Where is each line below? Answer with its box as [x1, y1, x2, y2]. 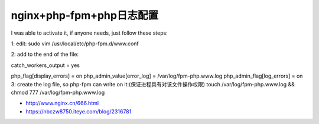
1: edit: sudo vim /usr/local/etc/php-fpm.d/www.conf [11, 40, 139, 47]
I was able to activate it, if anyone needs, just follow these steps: [11, 29, 168, 36]
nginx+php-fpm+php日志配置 [11, 9, 159, 22]
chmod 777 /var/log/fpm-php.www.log [11, 89, 105, 96]
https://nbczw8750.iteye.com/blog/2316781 [25, 108, 132, 115]
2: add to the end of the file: [11, 51, 79, 58]
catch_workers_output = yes [11, 62, 80, 69]
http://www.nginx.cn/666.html [25, 100, 99, 107]
